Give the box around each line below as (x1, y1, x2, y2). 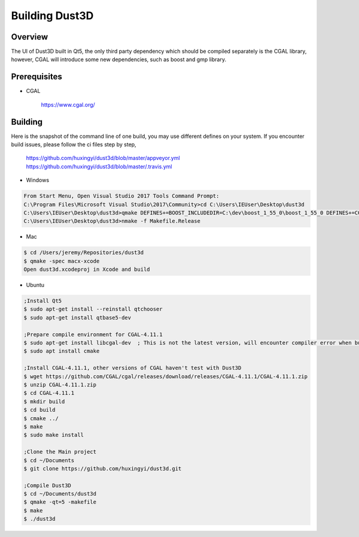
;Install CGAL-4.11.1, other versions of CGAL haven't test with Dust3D (23, 364, 242, 372)
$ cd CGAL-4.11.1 (23, 390, 75, 397)
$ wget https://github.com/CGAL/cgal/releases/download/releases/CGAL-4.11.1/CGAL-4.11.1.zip (23, 373, 308, 380)
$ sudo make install (23, 432, 84, 439)
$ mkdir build (23, 398, 65, 405)
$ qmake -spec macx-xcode (23, 258, 100, 264)
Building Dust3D (11, 9, 94, 22)
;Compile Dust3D (23, 482, 72, 488)
